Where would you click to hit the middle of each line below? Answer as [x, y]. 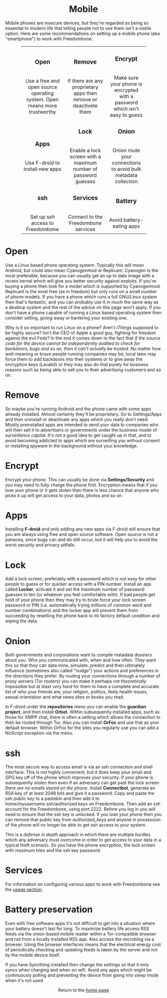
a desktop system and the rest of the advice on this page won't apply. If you [83, 307]
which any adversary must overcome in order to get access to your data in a [83, 840]
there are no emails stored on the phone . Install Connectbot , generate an [80, 788]
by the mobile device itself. [33, 955]
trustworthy [42, 112]
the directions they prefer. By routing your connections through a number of [83, 676]
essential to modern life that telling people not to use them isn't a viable [78, 28]
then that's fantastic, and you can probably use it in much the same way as [82, 302]
